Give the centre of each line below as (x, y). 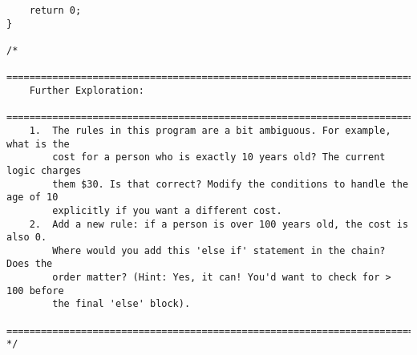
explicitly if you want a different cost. (167, 210)
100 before (35, 290)
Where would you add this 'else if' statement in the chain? (219, 250)
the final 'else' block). (121, 304)
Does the (30, 264)
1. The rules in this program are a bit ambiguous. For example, (210, 130)
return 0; (55, 10)
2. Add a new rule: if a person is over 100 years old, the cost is (219, 224)
